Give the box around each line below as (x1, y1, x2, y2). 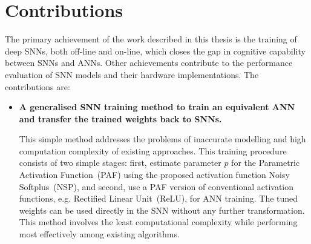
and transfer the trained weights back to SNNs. (19, 112, 222, 125)
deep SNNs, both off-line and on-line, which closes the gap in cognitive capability (5, 44, 306, 57)
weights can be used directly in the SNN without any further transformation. (19, 203, 305, 216)
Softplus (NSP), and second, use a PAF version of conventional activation (19, 180, 294, 193)
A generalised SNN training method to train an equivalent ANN (19, 101, 295, 113)
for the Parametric (231, 156, 300, 169)
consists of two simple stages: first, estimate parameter (19, 156, 221, 169)
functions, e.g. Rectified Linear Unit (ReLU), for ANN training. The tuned (19, 192, 298, 205)
